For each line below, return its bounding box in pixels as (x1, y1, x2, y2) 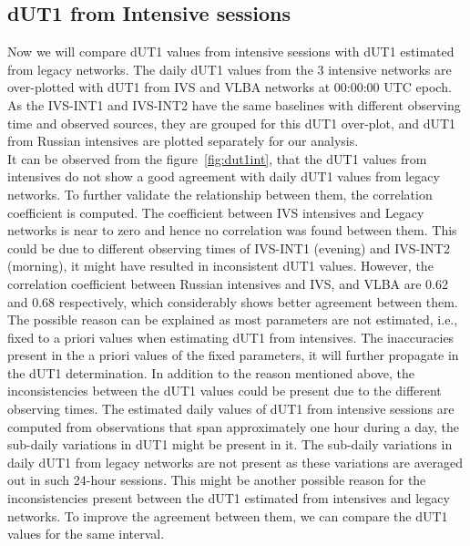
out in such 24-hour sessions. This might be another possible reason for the (7, 470, 426, 489)
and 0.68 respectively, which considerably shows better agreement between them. (7, 292, 458, 311)
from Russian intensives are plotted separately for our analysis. (7, 131, 359, 150)
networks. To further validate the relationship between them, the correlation (7, 184, 433, 203)
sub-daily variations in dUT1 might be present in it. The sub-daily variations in (7, 435, 453, 454)
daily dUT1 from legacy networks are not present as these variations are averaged (7, 452, 463, 471)
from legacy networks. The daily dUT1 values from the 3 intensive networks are (7, 59, 452, 78)
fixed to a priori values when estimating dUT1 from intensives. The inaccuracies (7, 327, 455, 346)
